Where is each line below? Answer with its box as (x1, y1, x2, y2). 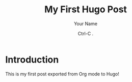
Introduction (5, 54, 59, 65)
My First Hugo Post (44, 4, 127, 15)
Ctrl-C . (77, 30, 94, 36)
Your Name (73, 20, 98, 27)
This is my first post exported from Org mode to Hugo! (5, 71, 120, 77)
